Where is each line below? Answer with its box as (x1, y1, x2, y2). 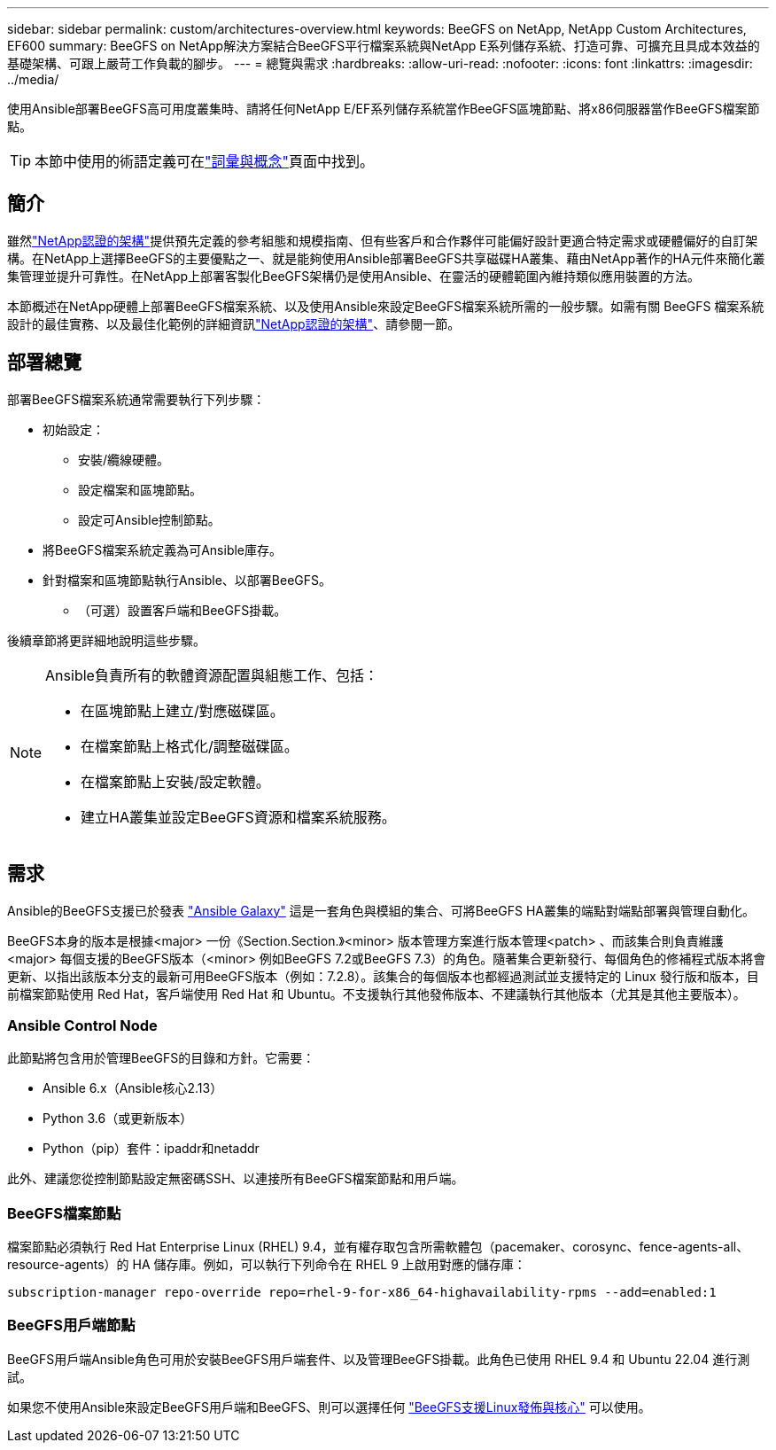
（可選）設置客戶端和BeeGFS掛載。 (78, 602, 287, 618)
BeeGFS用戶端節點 (7, 1316, 136, 1335)
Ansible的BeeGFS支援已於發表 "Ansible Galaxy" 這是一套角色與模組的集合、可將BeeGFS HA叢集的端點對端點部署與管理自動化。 (7, 902, 755, 918)
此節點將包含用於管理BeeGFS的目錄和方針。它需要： (7, 1050, 315, 1066)
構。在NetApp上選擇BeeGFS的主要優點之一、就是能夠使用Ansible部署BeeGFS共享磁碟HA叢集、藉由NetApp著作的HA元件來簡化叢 (7, 250, 765, 266)
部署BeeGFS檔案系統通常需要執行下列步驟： (7, 391, 266, 407)
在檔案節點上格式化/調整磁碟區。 (81, 737, 299, 755)
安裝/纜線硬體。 (78, 451, 170, 467)
